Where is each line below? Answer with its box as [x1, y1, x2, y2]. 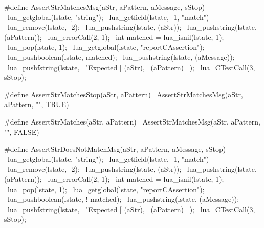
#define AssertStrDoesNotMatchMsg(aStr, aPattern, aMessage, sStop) [4, 143, 226, 154]
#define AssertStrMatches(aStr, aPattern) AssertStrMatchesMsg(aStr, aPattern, [4, 116, 260, 127]
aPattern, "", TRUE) [4, 99, 69, 110]
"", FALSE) [4, 126, 39, 137]
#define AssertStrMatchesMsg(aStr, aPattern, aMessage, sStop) [4, 2, 205, 12]
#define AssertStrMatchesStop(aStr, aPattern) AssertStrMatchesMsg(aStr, [4, 89, 243, 99]
